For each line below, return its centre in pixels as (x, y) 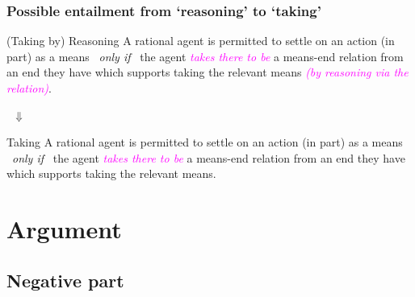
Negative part (65, 280)
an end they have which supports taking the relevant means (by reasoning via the (207, 72)
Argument (64, 229)
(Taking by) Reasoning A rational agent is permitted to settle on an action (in (201, 41)
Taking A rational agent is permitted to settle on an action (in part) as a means (205, 142)
